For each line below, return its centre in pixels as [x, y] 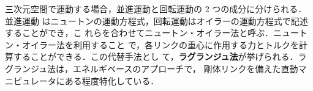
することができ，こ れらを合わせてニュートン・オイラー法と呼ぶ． [139, 33]
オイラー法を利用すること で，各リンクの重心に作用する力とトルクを [160, 44]
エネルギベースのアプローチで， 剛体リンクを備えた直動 [186, 68]
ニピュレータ [31, 80]
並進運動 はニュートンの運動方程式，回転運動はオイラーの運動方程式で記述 [156, 20]
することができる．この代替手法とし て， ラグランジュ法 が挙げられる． [156, 56]
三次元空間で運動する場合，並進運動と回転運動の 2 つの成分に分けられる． [156, 9]
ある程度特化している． [112, 80]
